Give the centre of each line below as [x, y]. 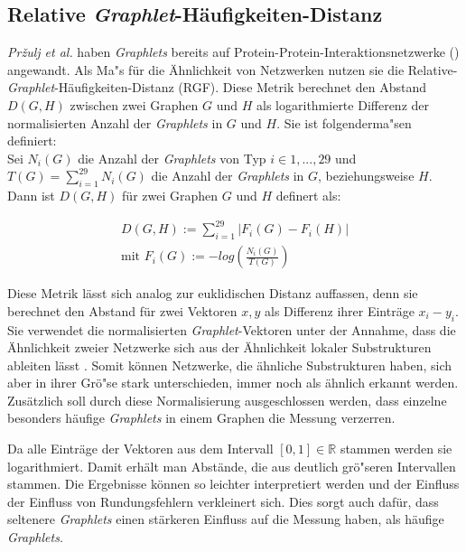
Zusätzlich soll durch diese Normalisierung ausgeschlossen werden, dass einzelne [227, 400]
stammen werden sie [396, 449]
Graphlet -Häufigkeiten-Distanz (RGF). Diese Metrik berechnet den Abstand [217, 87]
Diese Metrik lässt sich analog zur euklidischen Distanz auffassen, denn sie [213, 293]
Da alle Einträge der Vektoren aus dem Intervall [140, 449]
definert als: [308, 196]
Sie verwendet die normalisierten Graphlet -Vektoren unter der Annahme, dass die [232, 329]
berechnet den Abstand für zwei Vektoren [122, 310]
